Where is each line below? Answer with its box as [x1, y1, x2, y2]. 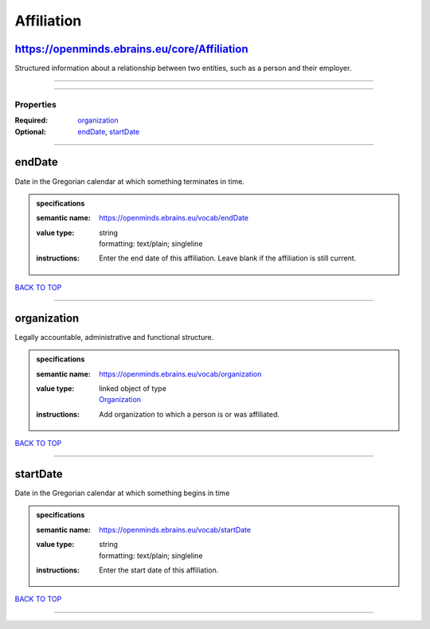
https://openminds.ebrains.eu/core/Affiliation [14, 42, 248, 56]
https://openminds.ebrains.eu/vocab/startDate [99, 525, 251, 534]
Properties [14, 99, 57, 110]
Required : [14, 115, 48, 125]
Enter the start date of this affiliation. [99, 565, 219, 575]
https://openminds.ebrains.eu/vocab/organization [99, 369, 262, 378]
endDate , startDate [77, 127, 140, 136]
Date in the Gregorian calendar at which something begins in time [14, 488, 230, 498]
